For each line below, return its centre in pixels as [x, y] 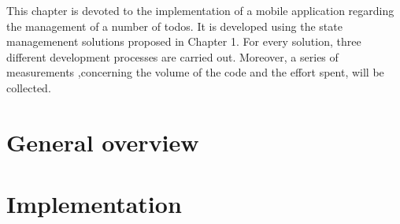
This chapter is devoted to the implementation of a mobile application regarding [200, 10]
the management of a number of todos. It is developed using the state [174, 26]
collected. [29, 87]
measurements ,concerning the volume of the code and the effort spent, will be [195, 72]
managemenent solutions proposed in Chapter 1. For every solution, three [184, 41]
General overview [103, 142]
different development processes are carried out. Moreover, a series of [172, 56]
